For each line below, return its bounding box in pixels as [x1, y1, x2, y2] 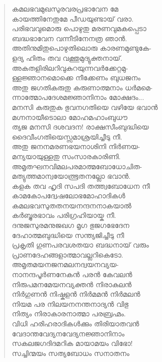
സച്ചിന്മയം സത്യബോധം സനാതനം [12, 347, 130, 358]
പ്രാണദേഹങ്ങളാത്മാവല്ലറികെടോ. [12, 249, 123, 260]
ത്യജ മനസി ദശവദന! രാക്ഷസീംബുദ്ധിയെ [12, 122, 149, 132]
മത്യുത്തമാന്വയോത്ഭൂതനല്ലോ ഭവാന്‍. [12, 171, 131, 181]
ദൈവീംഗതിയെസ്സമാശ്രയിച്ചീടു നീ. [12, 131, 122, 142]
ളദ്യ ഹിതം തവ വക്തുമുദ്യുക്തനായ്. [12, 52, 123, 63]
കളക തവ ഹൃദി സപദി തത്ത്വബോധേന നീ [12, 180, 150, 191]
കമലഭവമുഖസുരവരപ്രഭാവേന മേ [12, 4, 118, 14]
